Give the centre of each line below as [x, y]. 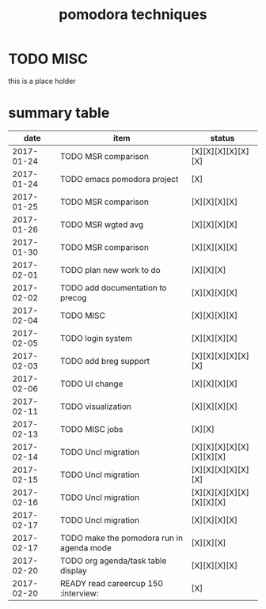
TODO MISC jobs [91, 429]
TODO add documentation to [114, 288]
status [222, 138]
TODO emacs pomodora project [119, 179]
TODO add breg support [105, 361]
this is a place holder [42, 81]
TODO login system [96, 338]
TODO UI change [91, 384]
